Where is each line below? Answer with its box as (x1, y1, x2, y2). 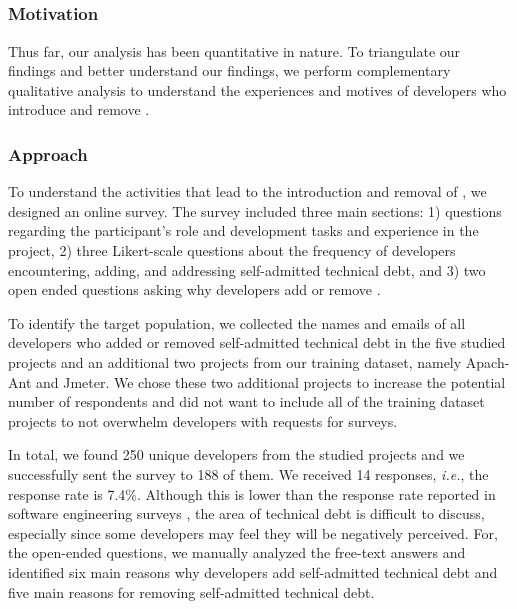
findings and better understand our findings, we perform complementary (8, 60, 451, 81)
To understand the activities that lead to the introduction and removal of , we (8, 181, 487, 202)
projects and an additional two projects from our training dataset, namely (8, 352, 462, 373)
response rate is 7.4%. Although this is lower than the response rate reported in (8, 483, 496, 504)
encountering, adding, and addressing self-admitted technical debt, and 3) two (8, 259, 486, 280)
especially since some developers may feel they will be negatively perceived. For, (8, 522, 498, 543)
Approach (8, 141, 88, 166)
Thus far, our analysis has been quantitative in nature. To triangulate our (8, 40, 461, 61)
